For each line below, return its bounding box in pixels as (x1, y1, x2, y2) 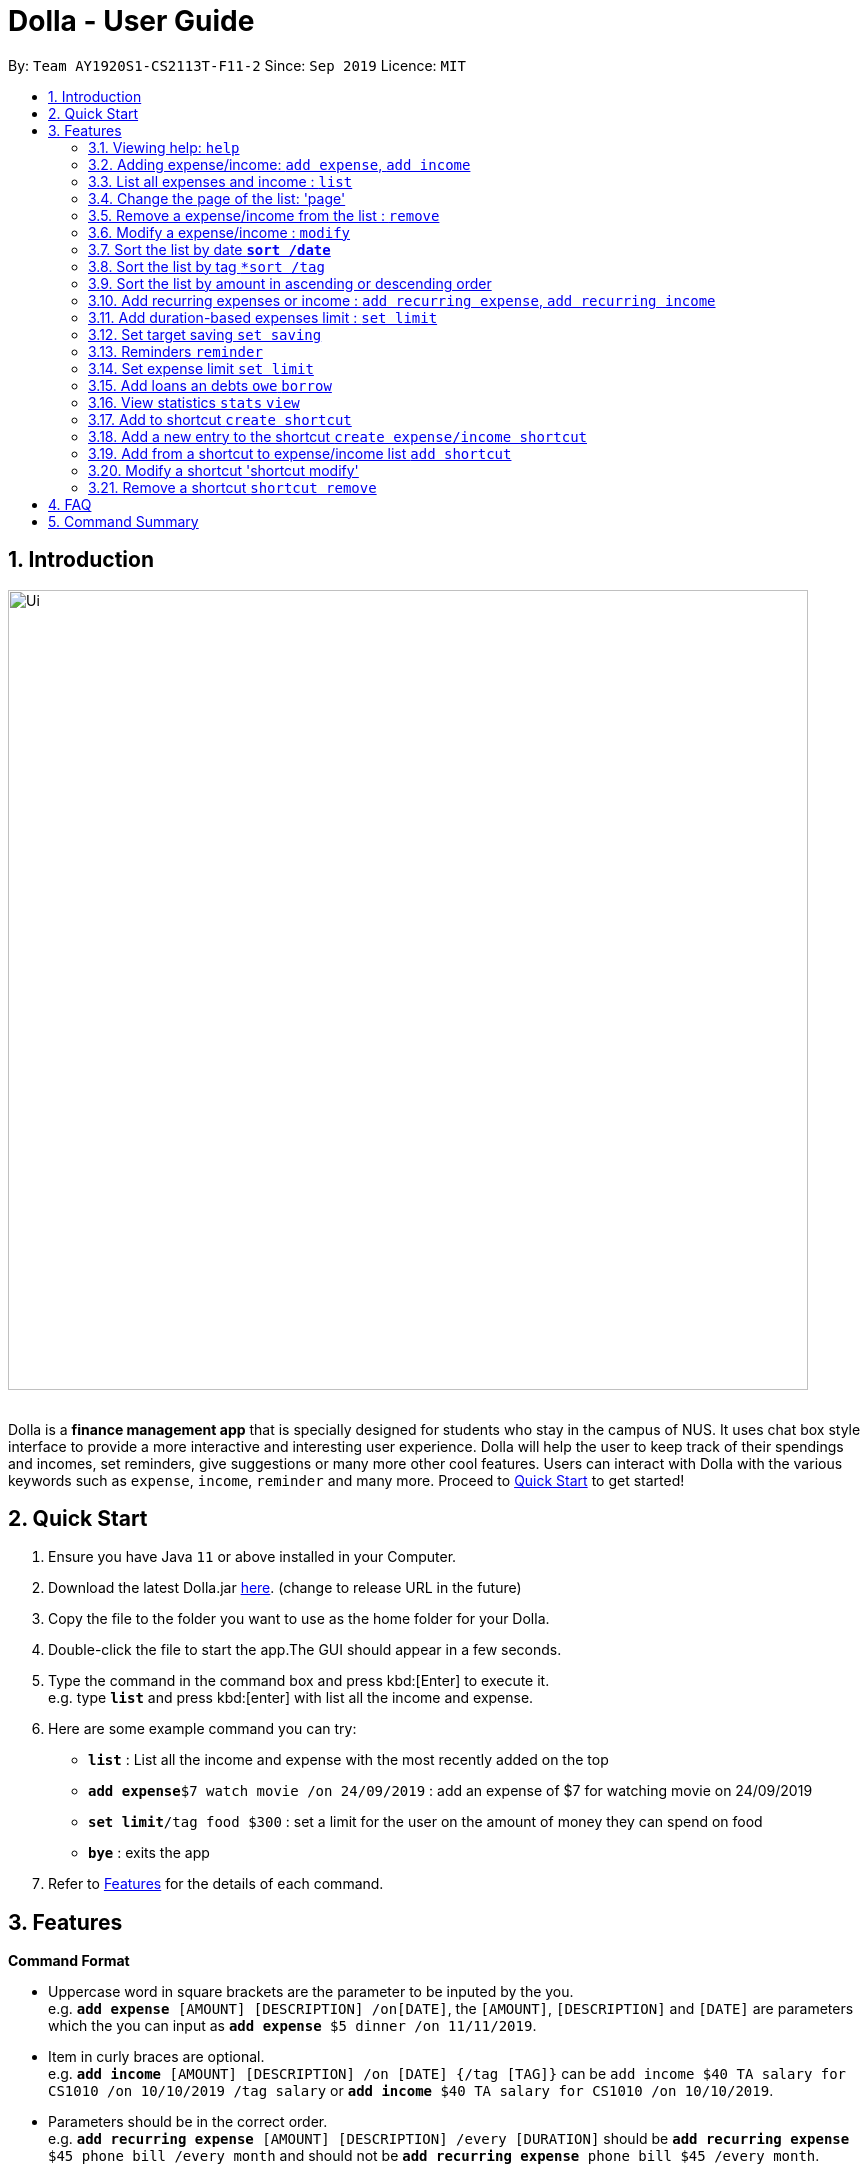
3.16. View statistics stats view (88, 393, 300, 411)
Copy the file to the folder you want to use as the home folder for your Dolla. (48, 1610, 550, 1628)
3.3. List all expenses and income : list (88, 172, 353, 190)
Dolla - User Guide (8, 4, 255, 38)
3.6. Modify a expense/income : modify (88, 223, 351, 241)
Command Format (8, 1952, 130, 1970)
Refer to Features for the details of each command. (48, 1875, 384, 1893)
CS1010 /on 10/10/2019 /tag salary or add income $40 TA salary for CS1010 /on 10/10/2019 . (48, 2082, 774, 2100)
